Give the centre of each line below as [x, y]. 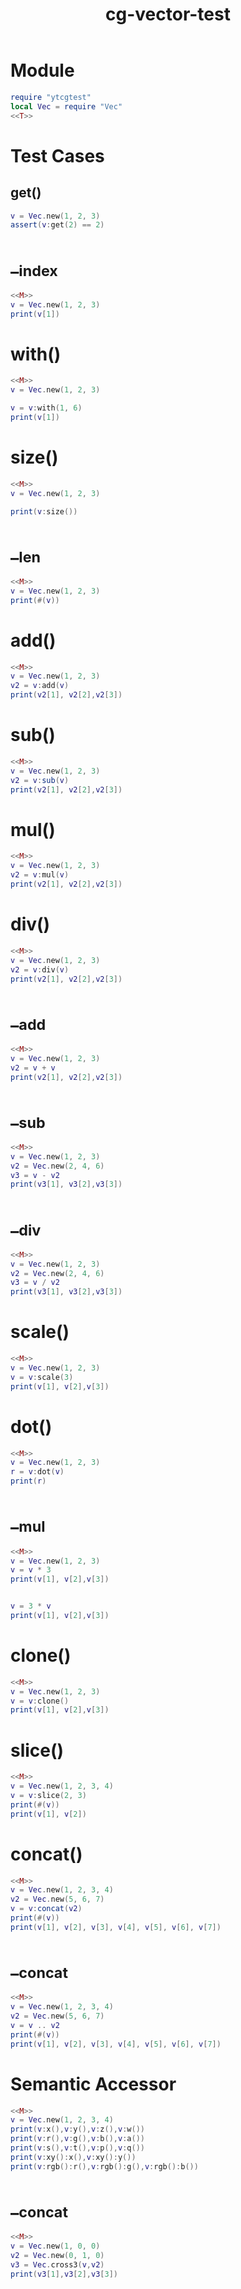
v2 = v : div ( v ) [40, 969]
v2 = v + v [33, 1068]
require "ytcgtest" [51, 97]
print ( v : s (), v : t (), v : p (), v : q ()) [77, 2148]
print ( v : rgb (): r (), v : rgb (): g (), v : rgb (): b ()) [104, 2166]
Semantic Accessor [93, 2084]
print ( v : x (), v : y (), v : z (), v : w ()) [77, 2129]
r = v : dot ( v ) [37, 1472]
